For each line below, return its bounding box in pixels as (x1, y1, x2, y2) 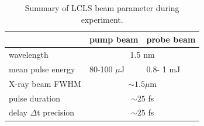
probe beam (146, 33, 196, 45)
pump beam (89, 33, 139, 45)
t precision (37, 106, 75, 118)
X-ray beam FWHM (9, 77, 81, 89)
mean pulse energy (9, 62, 75, 75)
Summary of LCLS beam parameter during (25, 2, 179, 13)
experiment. (81, 13, 123, 25)
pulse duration (9, 92, 61, 104)
